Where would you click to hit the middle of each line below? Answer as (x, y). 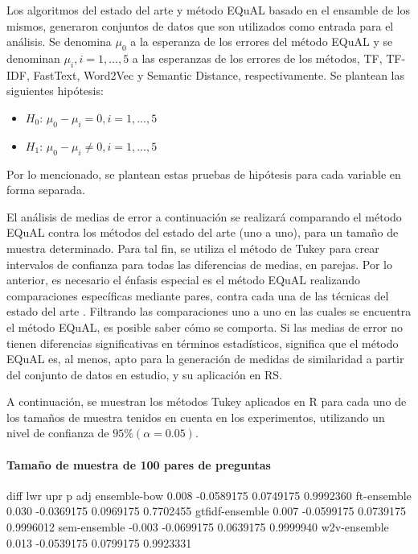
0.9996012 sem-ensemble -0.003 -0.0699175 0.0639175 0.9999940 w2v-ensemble (198, 527)
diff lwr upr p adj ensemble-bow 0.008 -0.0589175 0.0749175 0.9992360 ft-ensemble (209, 495)
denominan (33, 58)
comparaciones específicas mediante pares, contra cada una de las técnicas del (198, 295)
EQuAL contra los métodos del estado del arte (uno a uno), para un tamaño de (203, 232)
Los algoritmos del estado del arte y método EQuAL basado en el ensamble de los (208, 10)
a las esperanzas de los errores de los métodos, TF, (257, 58)
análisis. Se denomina (59, 41)
